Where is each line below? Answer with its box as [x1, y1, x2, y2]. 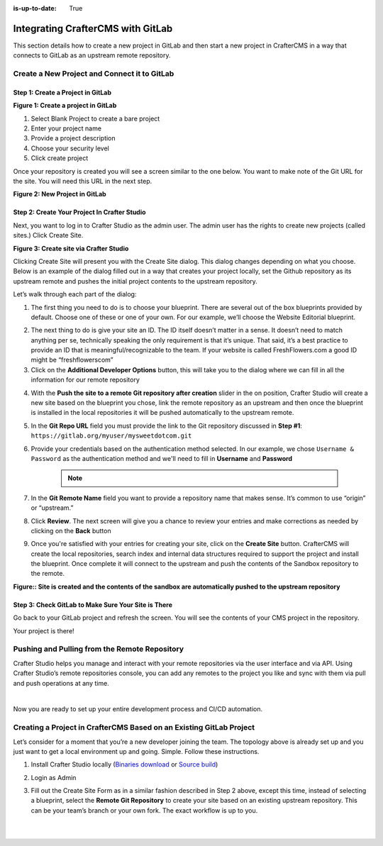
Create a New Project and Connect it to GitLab [13, 69, 174, 79]
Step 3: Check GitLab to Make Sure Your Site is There [13, 600, 173, 609]
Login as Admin [30, 773, 77, 781]
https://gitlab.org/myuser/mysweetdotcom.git [30, 432, 192, 440]
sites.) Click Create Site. [13, 231, 84, 240]
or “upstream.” [30, 503, 74, 512]
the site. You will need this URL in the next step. [13, 177, 152, 185]
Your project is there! [13, 626, 74, 635]
